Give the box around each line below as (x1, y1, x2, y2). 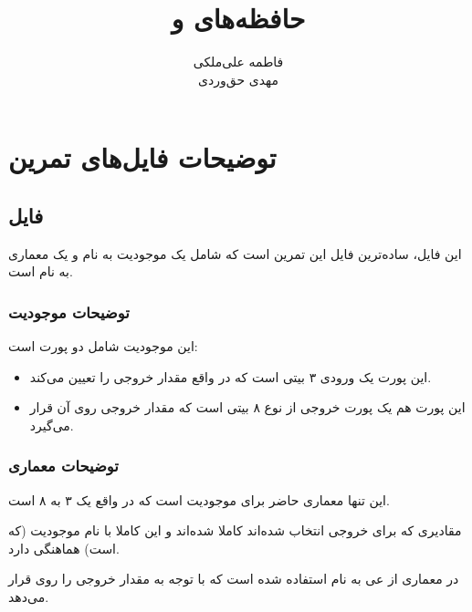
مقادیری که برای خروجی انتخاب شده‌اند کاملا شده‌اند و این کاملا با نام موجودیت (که (8, 521, 462, 540)
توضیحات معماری (8, 454, 119, 477)
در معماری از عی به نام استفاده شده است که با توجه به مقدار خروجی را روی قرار (8, 569, 459, 588)
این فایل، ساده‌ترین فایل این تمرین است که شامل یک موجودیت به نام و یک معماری (8, 244, 462, 263)
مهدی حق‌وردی (198, 69, 278, 88)
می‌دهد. (8, 587, 49, 607)
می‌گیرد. (29, 415, 74, 434)
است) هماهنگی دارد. (8, 538, 120, 557)
